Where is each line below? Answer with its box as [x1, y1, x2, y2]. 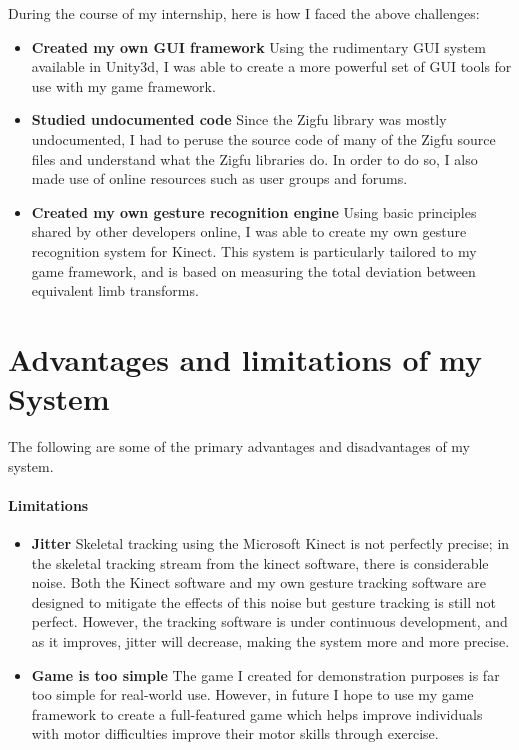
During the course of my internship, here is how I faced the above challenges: [8, 3, 480, 23]
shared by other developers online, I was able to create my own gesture [31, 221, 467, 242]
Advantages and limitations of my [8, 338, 483, 379]
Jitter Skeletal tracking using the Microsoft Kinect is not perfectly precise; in [31, 533, 510, 554]
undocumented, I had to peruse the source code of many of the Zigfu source [31, 128, 496, 149]
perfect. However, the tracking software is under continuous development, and [31, 611, 508, 632]
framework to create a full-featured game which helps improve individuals [31, 703, 483, 724]
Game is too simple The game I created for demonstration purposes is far [31, 664, 500, 685]
